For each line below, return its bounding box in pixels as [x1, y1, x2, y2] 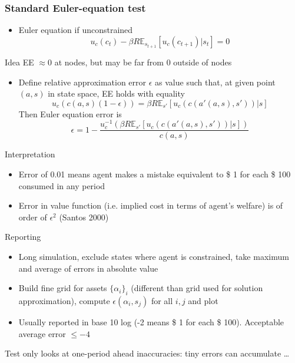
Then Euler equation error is [18, 107, 122, 120]
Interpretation [5, 148, 55, 160]
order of [18, 210, 47, 223]
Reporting [5, 230, 41, 243]
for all [151, 294, 173, 306]
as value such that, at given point [155, 75, 276, 88]
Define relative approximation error [18, 75, 147, 88]
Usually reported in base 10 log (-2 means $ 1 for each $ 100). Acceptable [18, 315, 284, 328]
